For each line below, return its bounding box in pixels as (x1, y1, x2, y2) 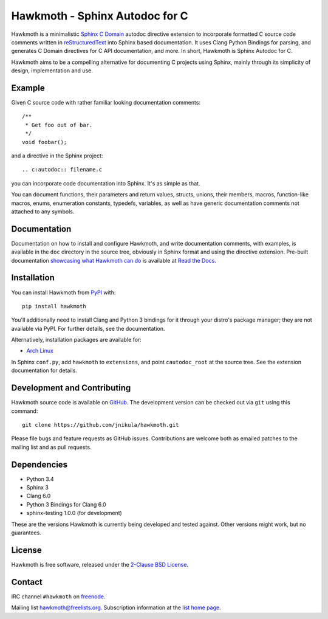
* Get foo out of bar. (25, 122, 93, 128)
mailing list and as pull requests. (11, 443, 92, 451)
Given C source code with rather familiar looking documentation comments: (11, 99, 200, 106)
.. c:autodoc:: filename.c (22, 166, 103, 173)
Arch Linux (26, 347, 54, 354)
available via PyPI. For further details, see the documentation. (11, 325, 165, 332)
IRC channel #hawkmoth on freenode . (11, 593, 106, 600)
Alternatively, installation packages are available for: (11, 336, 142, 344)
